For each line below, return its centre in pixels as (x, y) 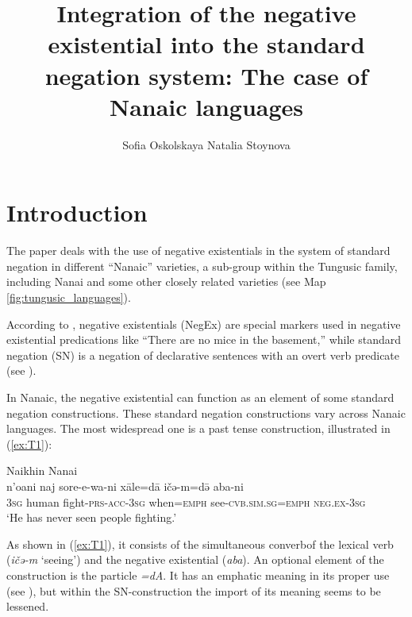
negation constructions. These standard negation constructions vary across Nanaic (206, 413)
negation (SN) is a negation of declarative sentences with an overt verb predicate (203, 355)
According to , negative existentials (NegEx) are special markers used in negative (204, 324)
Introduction (77, 212)
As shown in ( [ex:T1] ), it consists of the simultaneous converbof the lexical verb (200, 544)
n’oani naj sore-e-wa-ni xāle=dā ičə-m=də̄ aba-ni (125, 486)
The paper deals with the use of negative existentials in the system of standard (198, 251)
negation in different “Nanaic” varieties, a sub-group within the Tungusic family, (202, 266)
